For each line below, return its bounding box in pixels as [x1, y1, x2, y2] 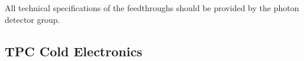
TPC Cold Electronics [5, 42, 143, 60]
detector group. [5, 13, 60, 25]
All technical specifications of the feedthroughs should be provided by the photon [5, 2, 299, 13]
